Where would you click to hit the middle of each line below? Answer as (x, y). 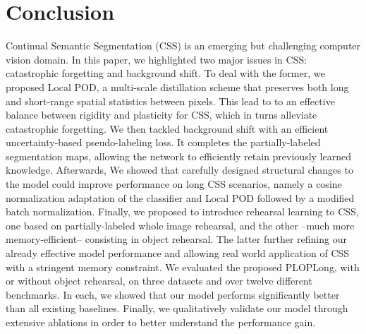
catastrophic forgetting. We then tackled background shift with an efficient (167, 128)
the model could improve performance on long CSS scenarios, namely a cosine (174, 184)
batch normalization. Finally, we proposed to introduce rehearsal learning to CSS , (182, 211)
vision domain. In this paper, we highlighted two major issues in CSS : (157, 59)
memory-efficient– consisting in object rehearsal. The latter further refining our (176, 239)
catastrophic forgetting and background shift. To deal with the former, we (165, 73)
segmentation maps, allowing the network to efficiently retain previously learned (178, 156)
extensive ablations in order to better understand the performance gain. (161, 322)
